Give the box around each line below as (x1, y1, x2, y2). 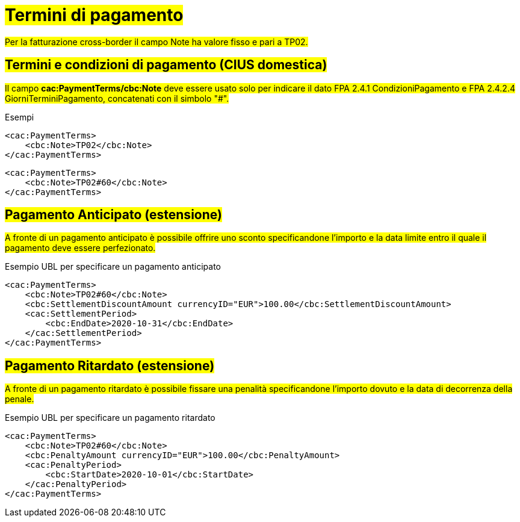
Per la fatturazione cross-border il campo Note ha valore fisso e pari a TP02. (5, 36, 308, 47)
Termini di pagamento (5, 5, 184, 25)
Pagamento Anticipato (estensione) (5, 207, 222, 223)
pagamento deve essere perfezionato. (5, 243, 156, 253)
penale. (5, 394, 34, 405)
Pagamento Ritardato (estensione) (5, 358, 215, 373)
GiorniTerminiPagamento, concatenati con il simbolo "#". (5, 93, 229, 104)
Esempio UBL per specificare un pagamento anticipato (5, 261, 221, 272)
